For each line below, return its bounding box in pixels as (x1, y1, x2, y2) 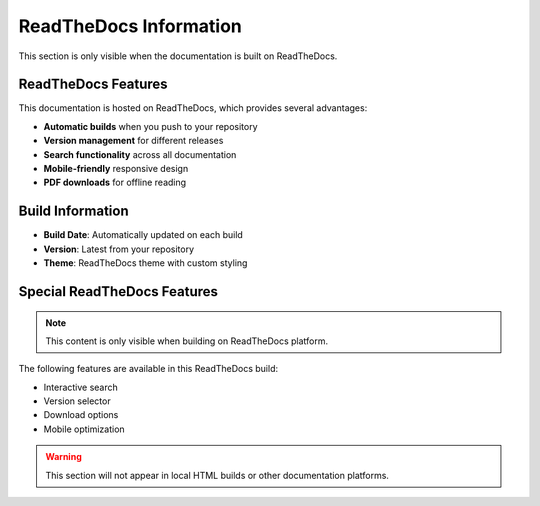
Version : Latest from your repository (43, 243, 195, 255)
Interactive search (43, 381, 119, 393)
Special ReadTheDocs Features (18, 283, 219, 300)
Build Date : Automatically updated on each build (43, 229, 244, 241)
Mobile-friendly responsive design (43, 163, 189, 175)
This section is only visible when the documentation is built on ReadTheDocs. (18, 50, 338, 62)
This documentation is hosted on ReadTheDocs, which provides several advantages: (18, 102, 368, 114)
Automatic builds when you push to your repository (43, 120, 259, 132)
